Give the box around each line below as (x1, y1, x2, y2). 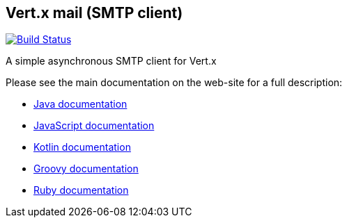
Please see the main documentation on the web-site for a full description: (6, 76, 343, 89)
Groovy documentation (33, 163, 139, 175)
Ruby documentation (33, 184, 129, 197)
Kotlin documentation (33, 141, 131, 154)
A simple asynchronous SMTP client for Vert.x (6, 55, 217, 67)
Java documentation (33, 98, 128, 110)
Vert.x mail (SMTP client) (6, 4, 183, 22)
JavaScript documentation (33, 119, 155, 132)
